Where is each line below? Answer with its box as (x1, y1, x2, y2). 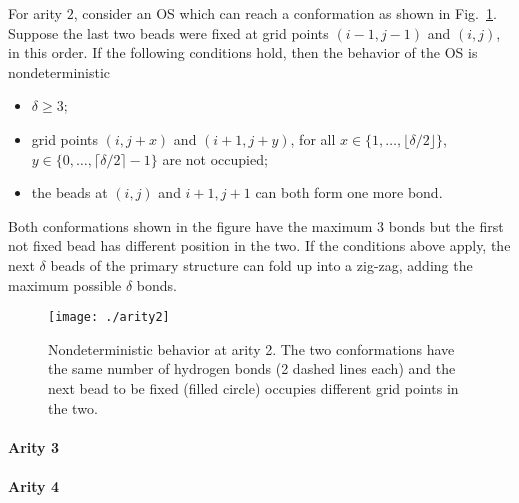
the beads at (31, 182, 108, 203)
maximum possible (8, 274, 122, 295)
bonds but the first (388, 215, 504, 236)
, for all (290, 128, 336, 149)
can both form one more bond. (255, 182, 443, 203)
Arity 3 (8, 436, 59, 457)
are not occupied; (162, 148, 268, 169)
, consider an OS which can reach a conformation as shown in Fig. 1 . (73, 3, 497, 23)
